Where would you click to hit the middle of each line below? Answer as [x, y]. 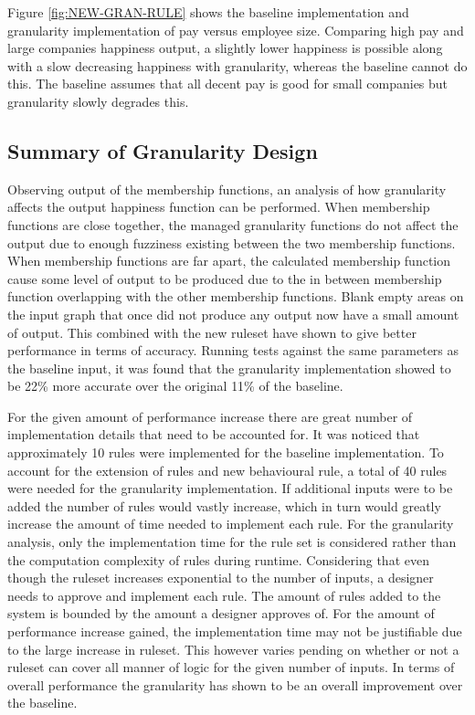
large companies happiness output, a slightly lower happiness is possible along [225, 48]
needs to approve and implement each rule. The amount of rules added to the [224, 595]
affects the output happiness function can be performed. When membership [219, 207]
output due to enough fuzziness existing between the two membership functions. [232, 242]
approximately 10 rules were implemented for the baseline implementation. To [226, 452]
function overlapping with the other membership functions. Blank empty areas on [236, 296]
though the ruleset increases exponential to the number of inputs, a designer [221, 578]
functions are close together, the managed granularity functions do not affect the [233, 224]
